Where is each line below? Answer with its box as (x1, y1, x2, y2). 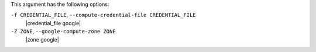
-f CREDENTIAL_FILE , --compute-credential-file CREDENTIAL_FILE (11, 12, 196, 19)
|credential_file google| (25, 19, 81, 26)
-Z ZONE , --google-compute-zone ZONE (11, 28, 116, 35)
